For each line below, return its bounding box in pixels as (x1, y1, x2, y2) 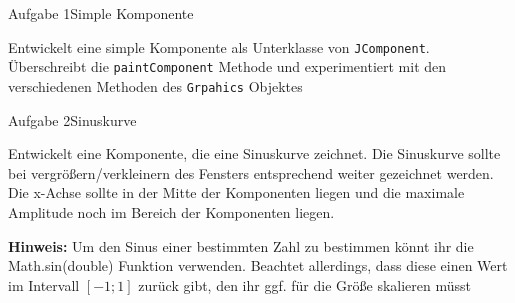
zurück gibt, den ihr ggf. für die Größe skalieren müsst (138, 274, 471, 295)
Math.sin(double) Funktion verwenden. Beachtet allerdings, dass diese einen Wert (8, 255, 508, 276)
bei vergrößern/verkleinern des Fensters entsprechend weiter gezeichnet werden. (8, 162, 494, 183)
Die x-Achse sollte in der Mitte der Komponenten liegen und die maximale (8, 182, 465, 203)
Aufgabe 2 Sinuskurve (8, 109, 137, 130)
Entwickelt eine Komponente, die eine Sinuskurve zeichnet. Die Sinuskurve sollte (8, 143, 501, 164)
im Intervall (8, 274, 80, 295)
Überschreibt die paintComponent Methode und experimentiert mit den (8, 56, 447, 77)
